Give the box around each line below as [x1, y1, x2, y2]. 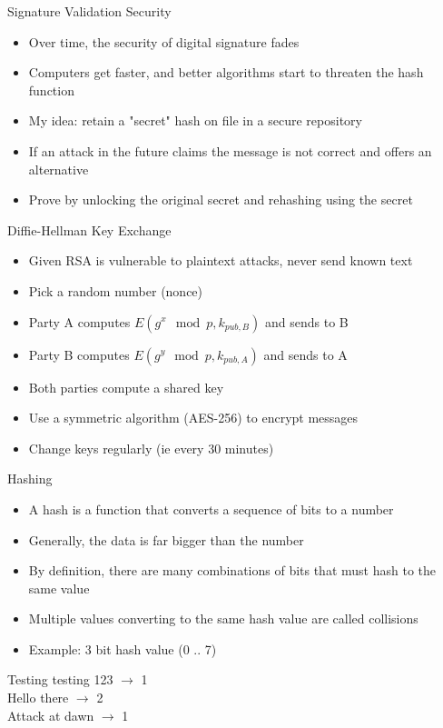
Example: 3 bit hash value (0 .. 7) [28, 639, 217, 658]
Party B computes [28, 344, 130, 364]
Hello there [7, 688, 69, 707]
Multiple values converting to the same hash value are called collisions [28, 609, 418, 628]
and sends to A [263, 344, 348, 364]
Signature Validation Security [7, 2, 172, 20]
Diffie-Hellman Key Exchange [7, 220, 172, 239]
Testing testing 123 [7, 670, 113, 689]
